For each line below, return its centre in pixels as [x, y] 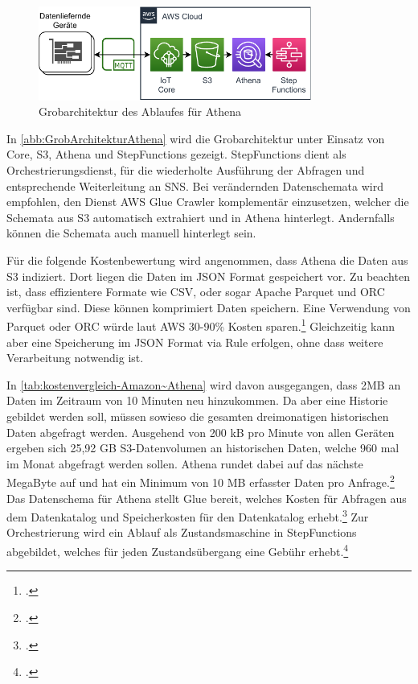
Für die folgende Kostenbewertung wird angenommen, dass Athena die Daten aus [207, 260]
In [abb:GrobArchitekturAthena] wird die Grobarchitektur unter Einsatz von [196, 138]
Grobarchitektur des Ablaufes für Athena [140, 111]
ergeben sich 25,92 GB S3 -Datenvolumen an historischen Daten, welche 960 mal [203, 448]
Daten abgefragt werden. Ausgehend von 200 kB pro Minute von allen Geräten [201, 432]
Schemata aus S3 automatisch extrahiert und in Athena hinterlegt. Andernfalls [201, 217]
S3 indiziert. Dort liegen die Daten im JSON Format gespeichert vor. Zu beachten [208, 276]
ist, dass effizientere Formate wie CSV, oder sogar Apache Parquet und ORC [196, 292]
